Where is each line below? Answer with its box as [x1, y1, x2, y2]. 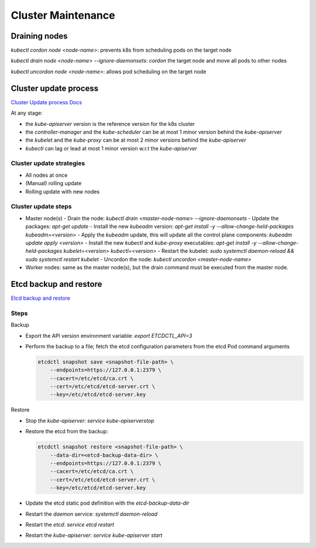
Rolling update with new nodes [25, 188, 100, 195]
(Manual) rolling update [25, 180, 82, 187]
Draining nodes [11, 31, 68, 41]
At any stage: [11, 109, 43, 117]
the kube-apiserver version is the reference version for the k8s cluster [25, 120, 195, 127]
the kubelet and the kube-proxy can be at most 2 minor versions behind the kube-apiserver [25, 136, 246, 143]
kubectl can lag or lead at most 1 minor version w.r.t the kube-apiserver [25, 145, 197, 152]
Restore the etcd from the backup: [25, 428, 108, 435]
